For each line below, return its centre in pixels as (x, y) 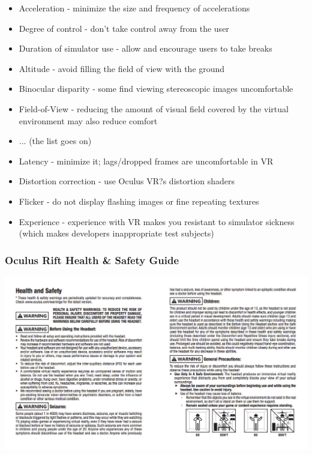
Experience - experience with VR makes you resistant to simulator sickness (157, 221)
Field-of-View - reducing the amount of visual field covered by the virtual (154, 108)
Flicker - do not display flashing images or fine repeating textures (139, 201)
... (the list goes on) (55, 141)
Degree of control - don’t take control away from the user (124, 28)
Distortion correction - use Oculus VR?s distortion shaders (127, 181)
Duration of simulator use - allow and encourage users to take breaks (145, 48)
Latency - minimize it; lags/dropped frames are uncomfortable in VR (146, 161)
